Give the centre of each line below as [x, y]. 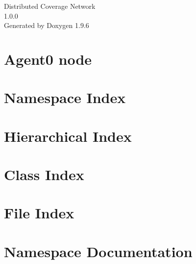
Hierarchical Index [68, 136]
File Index [39, 213]
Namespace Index [65, 97]
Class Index [44, 174]
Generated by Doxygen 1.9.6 [47, 25]
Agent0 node [48, 59]
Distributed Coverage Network [50, 6]
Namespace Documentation [98, 251]
